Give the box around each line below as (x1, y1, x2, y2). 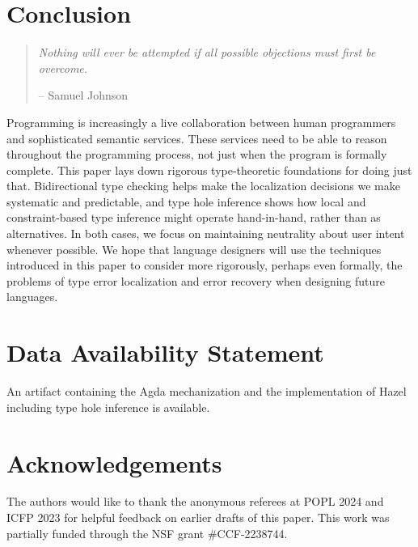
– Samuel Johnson (38, 87, 129, 104)
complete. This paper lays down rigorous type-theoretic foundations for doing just (6, 161, 412, 178)
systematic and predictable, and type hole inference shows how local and (6, 193, 366, 210)
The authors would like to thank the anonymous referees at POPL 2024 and (6, 493, 384, 510)
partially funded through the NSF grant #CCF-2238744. (6, 524, 288, 541)
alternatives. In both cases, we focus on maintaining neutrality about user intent (6, 225, 405, 242)
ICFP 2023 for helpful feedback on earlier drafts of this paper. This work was (6, 509, 390, 526)
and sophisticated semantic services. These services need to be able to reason (6, 129, 387, 146)
